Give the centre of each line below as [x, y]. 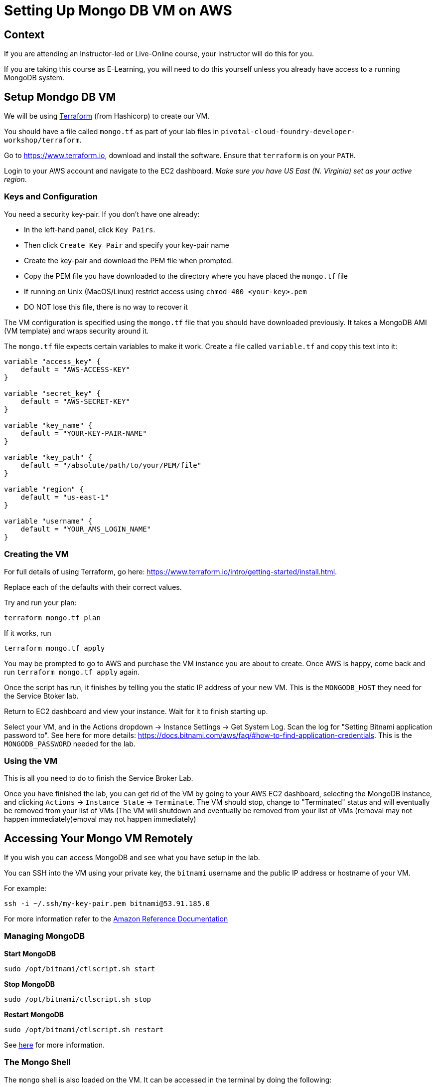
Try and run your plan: [40, 602]
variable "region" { [44, 489]
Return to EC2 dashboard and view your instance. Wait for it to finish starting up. [136, 711]
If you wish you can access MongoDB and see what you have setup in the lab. [132, 858]
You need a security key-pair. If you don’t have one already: [102, 214]
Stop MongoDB [30, 984]
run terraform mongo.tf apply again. [72, 672]
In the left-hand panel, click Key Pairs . [90, 229]
